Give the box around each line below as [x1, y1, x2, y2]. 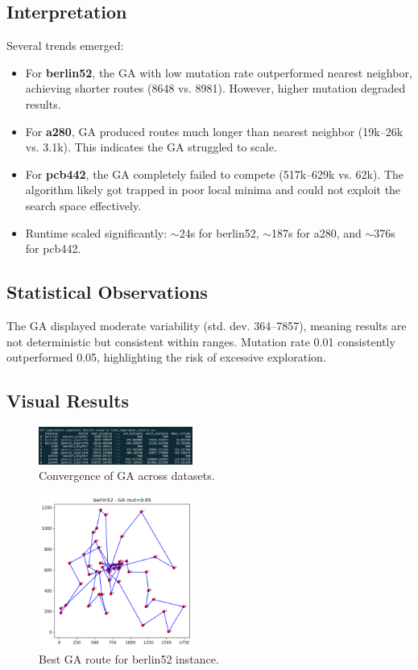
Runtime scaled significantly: [25, 224, 168, 241]
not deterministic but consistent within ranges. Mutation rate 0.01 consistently [6, 333, 395, 349]
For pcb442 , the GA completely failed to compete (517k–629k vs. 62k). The [25, 165, 404, 182]
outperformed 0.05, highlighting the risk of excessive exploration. [6, 349, 326, 366]
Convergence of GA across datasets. [39, 467, 215, 484]
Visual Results [6, 388, 130, 413]
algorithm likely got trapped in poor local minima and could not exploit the [25, 181, 401, 198]
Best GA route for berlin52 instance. [39, 650, 219, 667]
